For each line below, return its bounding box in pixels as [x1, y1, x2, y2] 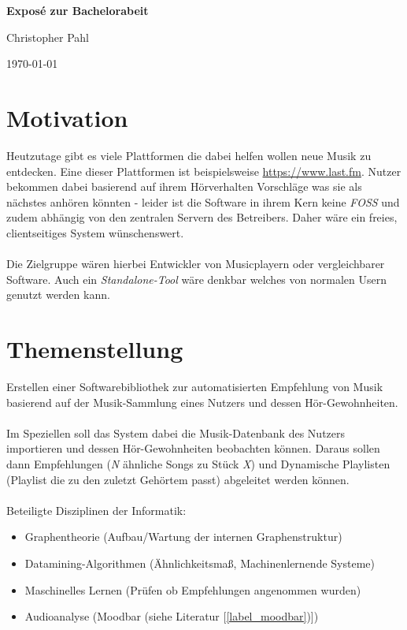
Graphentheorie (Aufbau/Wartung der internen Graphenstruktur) [24, 528, 342, 545]
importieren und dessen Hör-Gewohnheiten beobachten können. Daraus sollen [6, 440, 380, 457]
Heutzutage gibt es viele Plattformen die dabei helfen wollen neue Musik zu [6, 147, 372, 163]
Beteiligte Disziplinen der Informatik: [6, 501, 187, 518]
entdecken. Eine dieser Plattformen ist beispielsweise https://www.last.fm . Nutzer [6, 162, 401, 179]
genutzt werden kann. [6, 286, 110, 303]
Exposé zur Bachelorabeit [6, 2, 149, 18]
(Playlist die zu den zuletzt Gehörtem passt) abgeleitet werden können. [6, 471, 350, 487]
